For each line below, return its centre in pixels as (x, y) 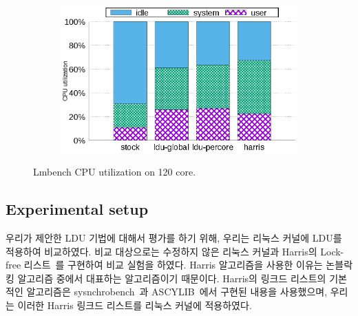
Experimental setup (77, 209)
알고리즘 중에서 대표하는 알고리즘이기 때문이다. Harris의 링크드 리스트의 (172, 278)
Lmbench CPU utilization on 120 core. (115, 172)
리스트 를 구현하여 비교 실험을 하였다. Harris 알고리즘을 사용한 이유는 (173, 265)
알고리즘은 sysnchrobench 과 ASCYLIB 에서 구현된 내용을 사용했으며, (177, 292)
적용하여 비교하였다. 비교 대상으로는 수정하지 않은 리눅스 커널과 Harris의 (161, 251)
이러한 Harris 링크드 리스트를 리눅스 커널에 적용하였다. (135, 305)
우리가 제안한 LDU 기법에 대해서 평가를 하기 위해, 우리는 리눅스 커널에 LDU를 (174, 238)
